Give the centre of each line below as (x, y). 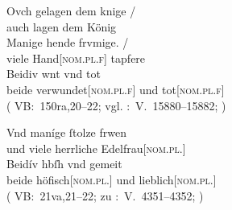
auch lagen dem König (62, 26)
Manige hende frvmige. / (68, 42)
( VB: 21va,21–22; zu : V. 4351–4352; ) (105, 195)
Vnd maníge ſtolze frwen (66, 132)
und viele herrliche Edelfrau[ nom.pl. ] (96, 148)
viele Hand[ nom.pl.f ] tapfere (76, 58)
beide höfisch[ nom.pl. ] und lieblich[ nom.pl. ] (112, 179)
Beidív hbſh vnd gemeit (64, 164)
